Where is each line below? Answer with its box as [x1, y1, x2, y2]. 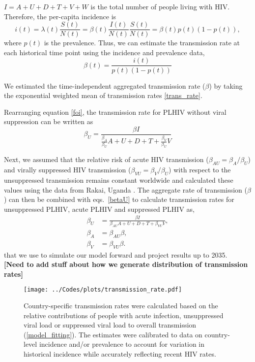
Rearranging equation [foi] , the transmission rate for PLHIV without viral [4, 106, 227, 117]
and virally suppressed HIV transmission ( [4, 165, 131, 175]
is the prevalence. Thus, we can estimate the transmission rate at [44, 37, 240, 48]
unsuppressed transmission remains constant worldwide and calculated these [4, 174, 233, 185]
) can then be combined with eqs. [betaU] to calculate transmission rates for [4, 194, 234, 204]
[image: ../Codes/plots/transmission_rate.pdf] [24, 286, 182, 294]
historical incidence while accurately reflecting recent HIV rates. [24, 348, 216, 359]
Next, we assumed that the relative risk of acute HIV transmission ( [4, 154, 209, 165]
